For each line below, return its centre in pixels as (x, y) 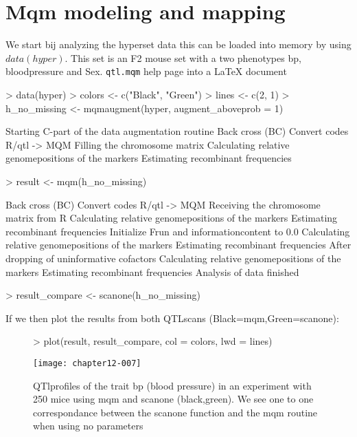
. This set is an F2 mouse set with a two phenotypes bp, (183, 57)
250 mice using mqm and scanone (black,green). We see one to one (173, 399)
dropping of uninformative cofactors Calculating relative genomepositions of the (173, 258)
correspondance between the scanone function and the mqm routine (175, 412)
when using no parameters (88, 426)
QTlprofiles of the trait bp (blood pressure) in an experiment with (172, 385)
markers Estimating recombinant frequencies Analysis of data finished (152, 271)
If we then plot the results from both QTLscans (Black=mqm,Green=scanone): (172, 318)
